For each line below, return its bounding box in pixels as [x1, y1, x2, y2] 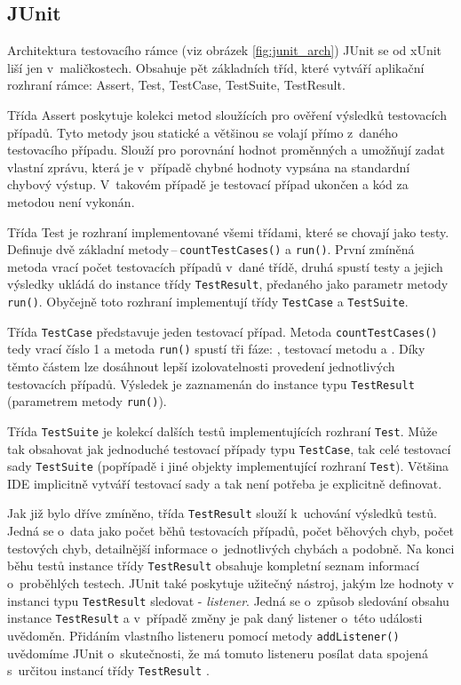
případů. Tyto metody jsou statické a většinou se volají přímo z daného [7, 123, 398, 141]
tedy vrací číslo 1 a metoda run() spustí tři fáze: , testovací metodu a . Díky [7, 339, 425, 358]
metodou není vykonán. [7, 192, 135, 211]
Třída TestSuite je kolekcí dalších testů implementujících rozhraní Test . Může [7, 421, 438, 440]
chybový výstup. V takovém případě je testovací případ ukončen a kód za [7, 175, 409, 194]
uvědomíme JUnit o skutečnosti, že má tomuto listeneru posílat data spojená [7, 643, 428, 662]
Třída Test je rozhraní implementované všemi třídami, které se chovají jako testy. [7, 222, 449, 241]
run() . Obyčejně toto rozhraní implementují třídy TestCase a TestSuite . [7, 292, 409, 311]
